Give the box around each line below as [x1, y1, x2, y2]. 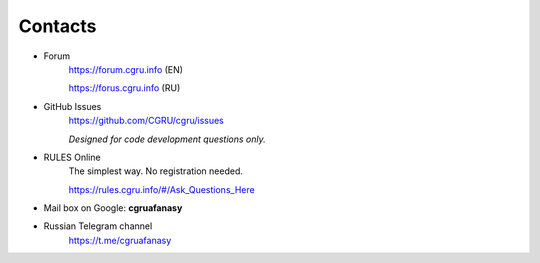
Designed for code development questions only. [68, 133, 267, 145]
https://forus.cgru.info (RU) [68, 82, 181, 94]
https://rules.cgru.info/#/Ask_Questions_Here [68, 183, 255, 195]
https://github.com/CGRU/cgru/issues [68, 115, 225, 127]
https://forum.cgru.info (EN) [68, 63, 184, 75]
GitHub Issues [43, 100, 102, 112]
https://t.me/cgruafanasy [68, 234, 172, 246]
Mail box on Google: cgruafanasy [43, 202, 183, 214]
